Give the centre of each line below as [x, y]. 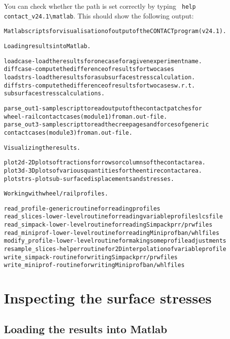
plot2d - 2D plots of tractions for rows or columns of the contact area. [105, 163]
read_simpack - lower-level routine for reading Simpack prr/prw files [108, 225]
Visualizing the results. [42, 148]
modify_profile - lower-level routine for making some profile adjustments [115, 241]
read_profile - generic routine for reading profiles [82, 208]
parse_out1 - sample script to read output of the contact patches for [103, 108]
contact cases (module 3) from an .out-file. [68, 133]
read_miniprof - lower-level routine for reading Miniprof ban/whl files [112, 233]
